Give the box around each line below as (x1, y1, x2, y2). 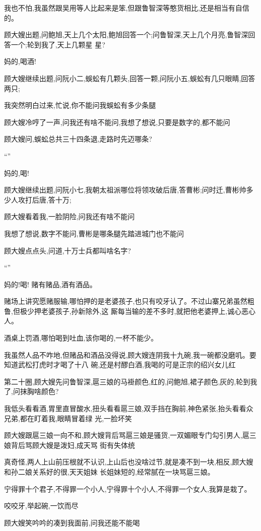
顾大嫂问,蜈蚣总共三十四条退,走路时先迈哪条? (4, 134, 152, 144)
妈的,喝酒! (4, 56, 36, 67)
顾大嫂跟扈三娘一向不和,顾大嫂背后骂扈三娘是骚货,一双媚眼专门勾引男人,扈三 (4, 430, 256, 440)
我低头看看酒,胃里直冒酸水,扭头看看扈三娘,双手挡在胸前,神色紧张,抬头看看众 (4, 403, 253, 414)
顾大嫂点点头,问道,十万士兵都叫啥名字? (4, 245, 131, 255)
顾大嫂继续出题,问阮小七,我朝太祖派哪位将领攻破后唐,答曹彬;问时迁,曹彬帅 (4, 184, 246, 195)
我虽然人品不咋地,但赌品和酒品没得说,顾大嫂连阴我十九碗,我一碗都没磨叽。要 (4, 349, 256, 360)
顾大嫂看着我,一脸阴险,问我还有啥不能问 (4, 211, 135, 222)
